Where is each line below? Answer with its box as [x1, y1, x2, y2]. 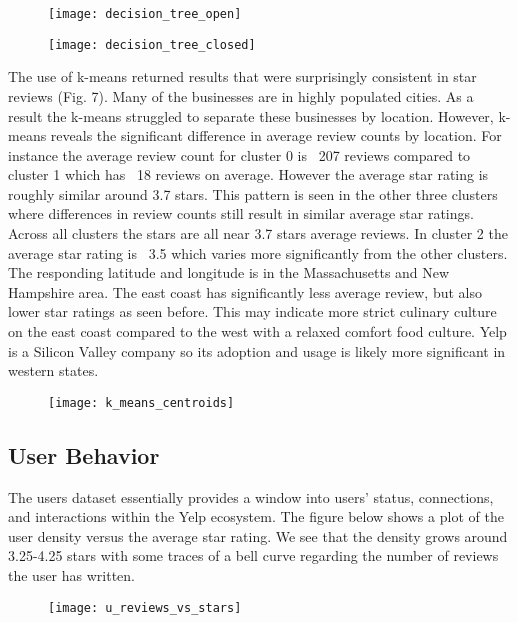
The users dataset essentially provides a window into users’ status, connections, [8, 486, 494, 507]
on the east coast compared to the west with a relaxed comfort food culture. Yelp [8, 321, 507, 342]
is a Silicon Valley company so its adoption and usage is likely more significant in [8, 340, 506, 361]
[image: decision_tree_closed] [48, 37, 256, 52]
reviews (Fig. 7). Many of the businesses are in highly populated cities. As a [8, 85, 474, 106]
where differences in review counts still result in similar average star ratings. [8, 203, 474, 224]
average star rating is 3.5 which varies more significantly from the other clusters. [8, 242, 508, 263]
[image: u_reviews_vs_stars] [48, 600, 242, 615]
